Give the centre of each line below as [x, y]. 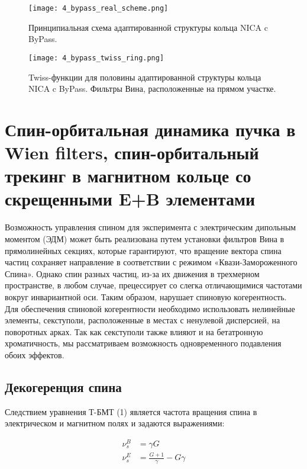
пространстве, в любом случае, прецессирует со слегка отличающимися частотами [153, 285]
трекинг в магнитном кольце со [128, 176]
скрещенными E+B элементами [130, 199]
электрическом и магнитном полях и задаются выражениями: [115, 423]
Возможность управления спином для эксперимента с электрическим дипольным [151, 227]
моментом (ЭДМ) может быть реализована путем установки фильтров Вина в [145, 238]
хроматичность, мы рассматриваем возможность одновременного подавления [143, 343]
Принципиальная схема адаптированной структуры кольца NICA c [148, 27]
